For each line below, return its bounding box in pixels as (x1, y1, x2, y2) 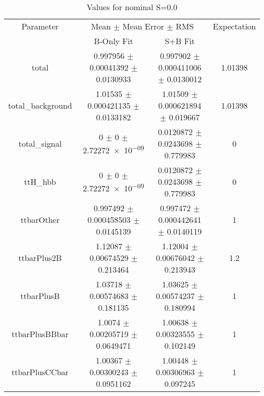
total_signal (18, 138, 62, 149)
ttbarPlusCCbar (11, 366, 69, 378)
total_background (8, 100, 72, 111)
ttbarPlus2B (18, 252, 62, 263)
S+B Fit (164, 35, 195, 47)
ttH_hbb (24, 176, 56, 187)
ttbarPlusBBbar (11, 328, 69, 340)
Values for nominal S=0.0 (86, 1, 178, 13)
